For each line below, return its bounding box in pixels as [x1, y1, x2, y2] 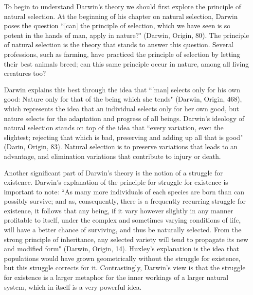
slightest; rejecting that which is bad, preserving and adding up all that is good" [4, 132, 243, 142]
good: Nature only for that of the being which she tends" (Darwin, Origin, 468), [4, 94, 242, 104]
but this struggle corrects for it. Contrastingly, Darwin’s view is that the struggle [4, 262, 246, 273]
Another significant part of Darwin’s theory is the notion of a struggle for [4, 167, 223, 177]
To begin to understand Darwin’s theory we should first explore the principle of [4, 1, 241, 11]
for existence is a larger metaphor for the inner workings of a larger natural [4, 272, 229, 282]
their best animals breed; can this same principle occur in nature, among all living [4, 58, 249, 69]
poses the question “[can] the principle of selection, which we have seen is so [4, 20, 231, 31]
